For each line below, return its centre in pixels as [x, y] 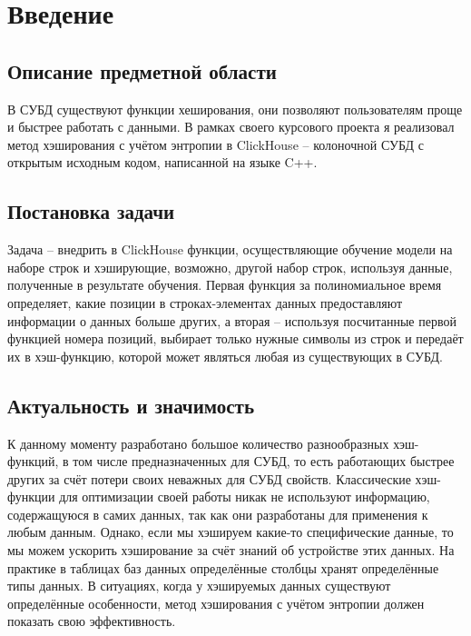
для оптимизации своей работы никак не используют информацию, [245, 497]
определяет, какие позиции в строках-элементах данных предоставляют [205, 302]
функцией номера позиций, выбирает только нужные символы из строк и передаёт [235, 338]
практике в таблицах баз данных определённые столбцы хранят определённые [223, 567]
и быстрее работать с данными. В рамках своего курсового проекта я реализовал [231, 127]
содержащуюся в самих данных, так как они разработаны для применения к [218, 514]
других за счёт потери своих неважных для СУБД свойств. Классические [209, 478]
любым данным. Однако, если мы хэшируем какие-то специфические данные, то [231, 532]
